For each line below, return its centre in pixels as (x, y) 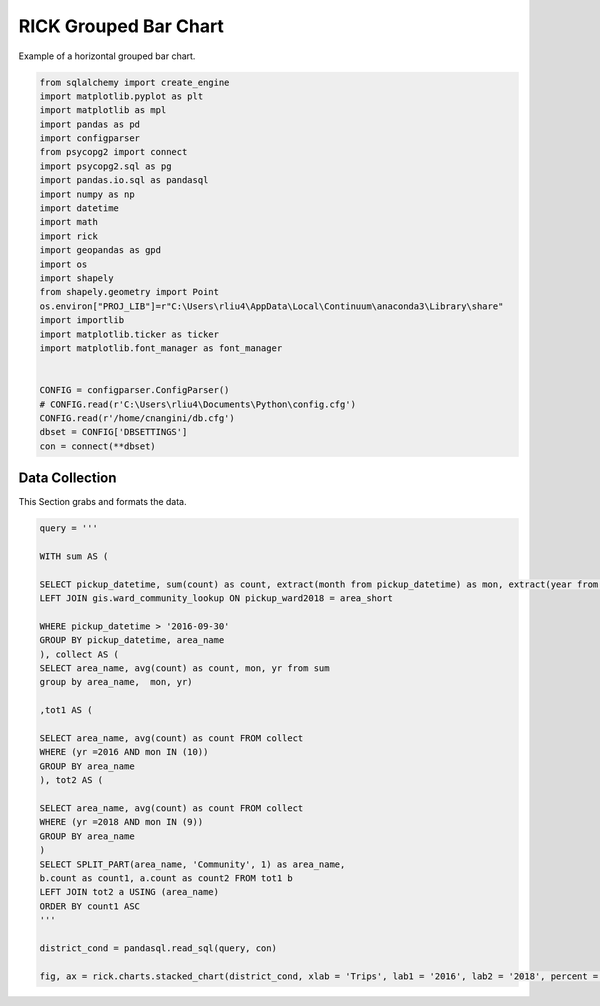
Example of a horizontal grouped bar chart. (107, 56)
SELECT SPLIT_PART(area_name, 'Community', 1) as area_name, (192, 864)
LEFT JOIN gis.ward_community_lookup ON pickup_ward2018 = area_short (216, 598)
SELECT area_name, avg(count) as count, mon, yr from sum (184, 668)
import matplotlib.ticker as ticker (129, 334)
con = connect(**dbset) (98, 446)
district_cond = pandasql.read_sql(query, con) (158, 948)
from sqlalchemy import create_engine (134, 82)
